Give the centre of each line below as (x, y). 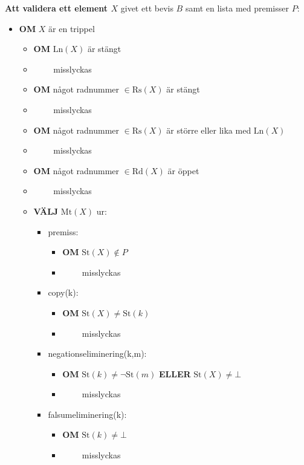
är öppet (183, 170)
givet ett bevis (147, 8)
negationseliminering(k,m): (97, 353)
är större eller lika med (209, 130)
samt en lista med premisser (237, 8)
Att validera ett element (57, 8)
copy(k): (63, 292)
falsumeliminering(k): (87, 414)
